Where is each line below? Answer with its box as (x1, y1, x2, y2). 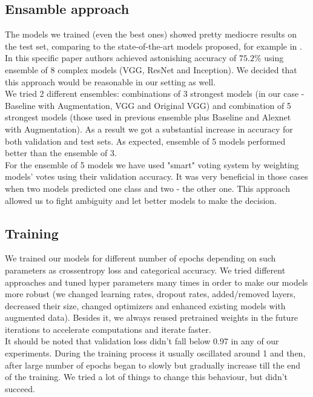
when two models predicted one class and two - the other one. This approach (5, 182, 290, 194)
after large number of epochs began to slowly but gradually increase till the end (5, 358, 301, 371)
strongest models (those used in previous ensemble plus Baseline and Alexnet (5, 111, 291, 123)
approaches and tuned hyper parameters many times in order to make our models (5, 275, 308, 288)
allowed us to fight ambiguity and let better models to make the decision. (5, 194, 277, 206)
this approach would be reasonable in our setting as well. (5, 75, 216, 88)
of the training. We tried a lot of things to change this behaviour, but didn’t (5, 370, 288, 383)
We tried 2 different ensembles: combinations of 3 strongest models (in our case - (5, 87, 305, 100)
